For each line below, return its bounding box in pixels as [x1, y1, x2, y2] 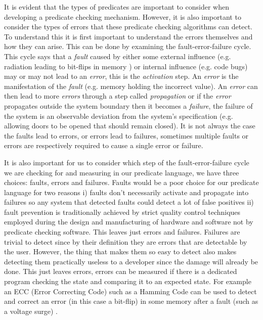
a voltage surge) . [4, 305, 58, 316]
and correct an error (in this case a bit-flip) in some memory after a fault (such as [4, 296, 258, 306]
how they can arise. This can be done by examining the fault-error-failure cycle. [4, 41, 251, 52]
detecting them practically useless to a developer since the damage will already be [4, 256, 258, 266]
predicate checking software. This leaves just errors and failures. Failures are [4, 226, 240, 237]
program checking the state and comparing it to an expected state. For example [4, 276, 251, 287]
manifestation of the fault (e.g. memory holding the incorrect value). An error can [4, 80, 258, 91]
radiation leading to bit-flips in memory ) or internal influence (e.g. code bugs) [4, 61, 248, 71]
